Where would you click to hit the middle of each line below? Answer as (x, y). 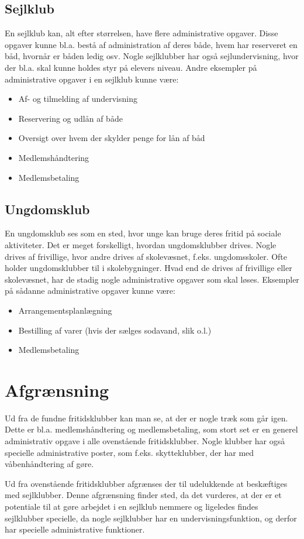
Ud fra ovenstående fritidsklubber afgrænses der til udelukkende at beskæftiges (146, 483)
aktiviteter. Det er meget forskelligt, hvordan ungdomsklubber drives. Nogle (141, 244)
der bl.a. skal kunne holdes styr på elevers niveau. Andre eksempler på (131, 67)
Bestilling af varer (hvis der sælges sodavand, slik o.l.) (115, 330)
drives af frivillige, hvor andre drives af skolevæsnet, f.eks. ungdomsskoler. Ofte (146, 256)
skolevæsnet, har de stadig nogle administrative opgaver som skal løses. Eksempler (152, 279)
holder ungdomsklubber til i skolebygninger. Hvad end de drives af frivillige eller (148, 268)
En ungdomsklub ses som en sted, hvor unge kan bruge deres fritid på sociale (143, 233)
